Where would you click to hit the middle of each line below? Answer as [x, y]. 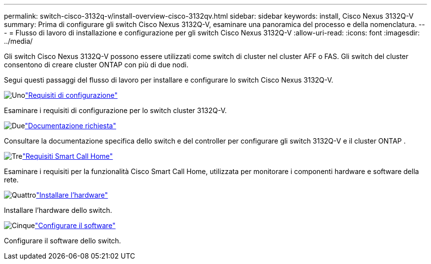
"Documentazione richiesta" [70, 126]
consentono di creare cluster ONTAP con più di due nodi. [96, 65]
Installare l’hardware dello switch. [58, 210]
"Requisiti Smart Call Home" [68, 156]
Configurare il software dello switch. [62, 241]
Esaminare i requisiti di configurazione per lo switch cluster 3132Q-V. [115, 110]
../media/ [18, 41]
